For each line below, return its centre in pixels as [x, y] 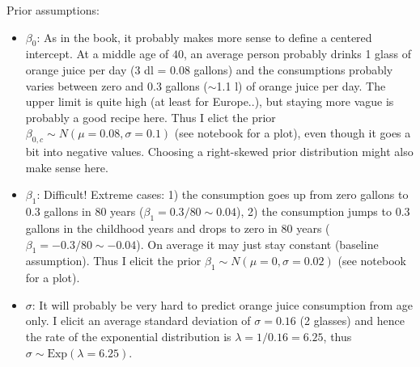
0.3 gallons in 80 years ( [85, 211]
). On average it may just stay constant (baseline [257, 244]
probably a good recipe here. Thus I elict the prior [151, 117]
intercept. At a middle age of [97, 54]
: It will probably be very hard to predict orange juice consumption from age [222, 304]
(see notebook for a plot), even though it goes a [293, 133]
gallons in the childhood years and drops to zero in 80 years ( [178, 228]
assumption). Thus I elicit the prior [113, 261]
